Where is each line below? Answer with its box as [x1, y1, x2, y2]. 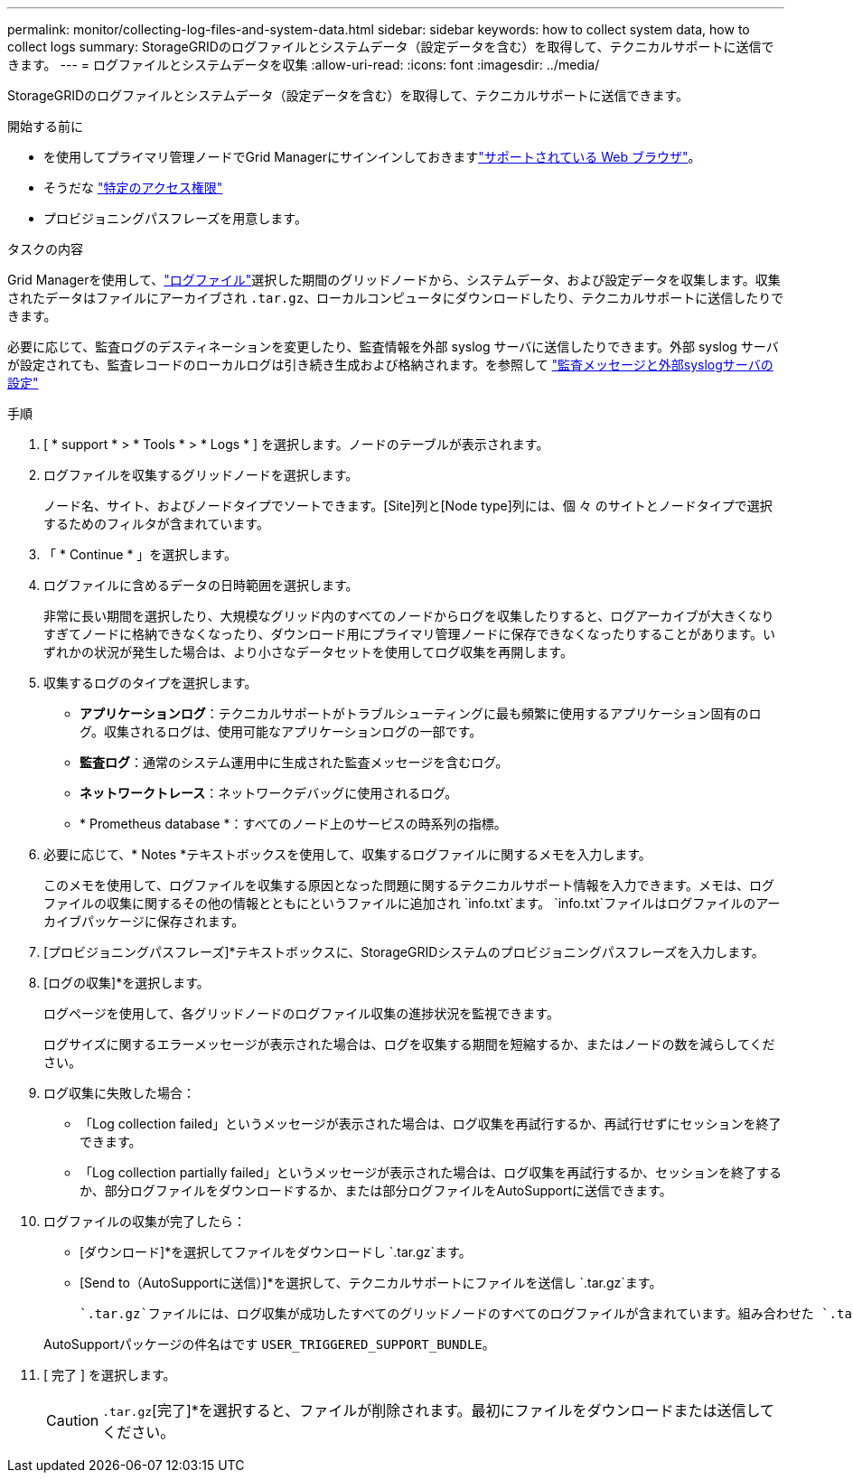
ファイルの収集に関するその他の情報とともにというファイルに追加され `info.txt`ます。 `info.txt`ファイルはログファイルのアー [43, 895, 781, 911]
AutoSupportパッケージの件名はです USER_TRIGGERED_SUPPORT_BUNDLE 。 [43, 1336, 495, 1352]
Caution [46, 1411, 99, 1429]
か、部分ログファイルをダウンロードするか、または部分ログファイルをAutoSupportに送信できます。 [80, 1183, 672, 1198]
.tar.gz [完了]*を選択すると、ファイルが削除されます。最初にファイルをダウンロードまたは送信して [102, 1401, 775, 1419]
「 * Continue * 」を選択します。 [43, 547, 237, 562]
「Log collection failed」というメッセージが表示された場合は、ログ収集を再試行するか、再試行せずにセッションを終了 [80, 1116, 782, 1131]
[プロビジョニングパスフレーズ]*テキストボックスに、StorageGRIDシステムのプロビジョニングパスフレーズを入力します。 [43, 944, 764, 960]
